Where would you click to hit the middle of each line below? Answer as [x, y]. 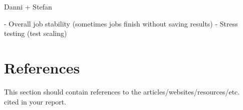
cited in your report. [35, 101]
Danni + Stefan [28, 6]
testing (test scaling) [36, 33]
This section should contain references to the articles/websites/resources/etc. [122, 91]
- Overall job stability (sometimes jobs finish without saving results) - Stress [121, 23]
